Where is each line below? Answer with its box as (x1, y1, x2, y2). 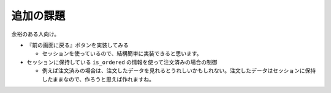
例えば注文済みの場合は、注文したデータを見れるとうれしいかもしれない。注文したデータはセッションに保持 (42, 67, 316, 74)
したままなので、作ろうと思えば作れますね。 (42, 75, 155, 83)
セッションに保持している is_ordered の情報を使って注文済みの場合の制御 (26, 58, 218, 66)
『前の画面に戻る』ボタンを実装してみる (26, 41, 129, 49)
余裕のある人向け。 (11, 30, 60, 38)
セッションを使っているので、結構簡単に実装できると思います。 (42, 50, 202, 57)
